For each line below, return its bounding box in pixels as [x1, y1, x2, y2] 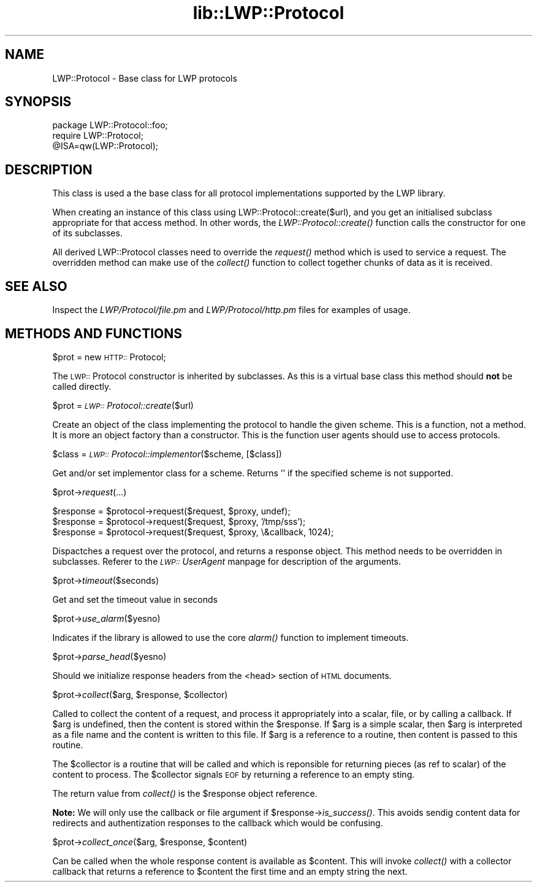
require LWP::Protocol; [52, 130, 143, 141]
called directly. [52, 381, 112, 392]
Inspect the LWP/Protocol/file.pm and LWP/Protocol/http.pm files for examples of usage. [52, 304, 411, 316]
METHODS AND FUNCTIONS [5, 325, 183, 341]
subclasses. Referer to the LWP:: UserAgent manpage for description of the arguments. [52, 556, 402, 567]
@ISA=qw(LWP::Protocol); [52, 141, 159, 152]
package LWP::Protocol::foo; [52, 120, 168, 131]
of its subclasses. [52, 228, 123, 239]
